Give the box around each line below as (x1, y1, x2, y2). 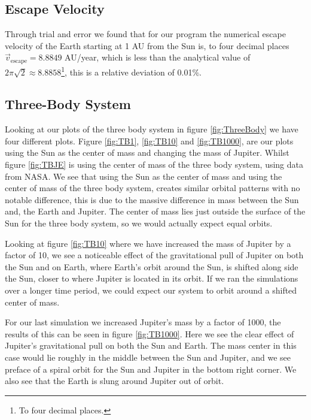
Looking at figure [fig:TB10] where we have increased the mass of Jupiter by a (5, 237, 291, 249)
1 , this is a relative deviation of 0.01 (61, 64, 193, 78)
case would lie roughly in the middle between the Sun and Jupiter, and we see (5, 350, 291, 363)
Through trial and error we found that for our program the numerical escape (5, 28, 286, 40)
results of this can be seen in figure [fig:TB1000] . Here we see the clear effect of (5, 327, 294, 340)
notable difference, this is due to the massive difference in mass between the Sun (5, 193, 299, 206)
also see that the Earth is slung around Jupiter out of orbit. (5, 374, 224, 387)
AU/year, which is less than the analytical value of (65, 51, 251, 64)
